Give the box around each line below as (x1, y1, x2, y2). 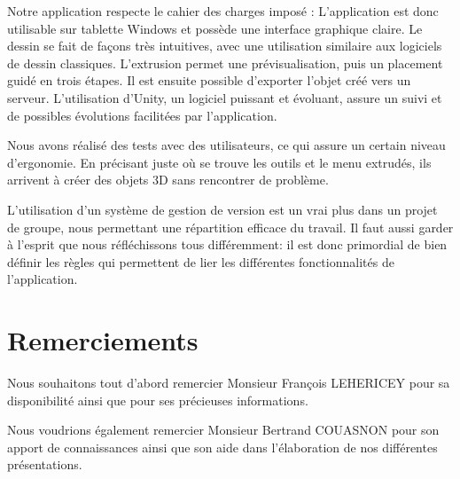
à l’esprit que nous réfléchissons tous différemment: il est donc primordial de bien (7, 235, 448, 254)
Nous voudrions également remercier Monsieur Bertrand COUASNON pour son (7, 420, 440, 439)
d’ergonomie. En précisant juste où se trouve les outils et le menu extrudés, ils (7, 153, 432, 171)
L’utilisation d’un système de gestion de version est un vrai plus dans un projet (7, 200, 438, 218)
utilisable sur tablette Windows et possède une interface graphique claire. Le (7, 19, 423, 37)
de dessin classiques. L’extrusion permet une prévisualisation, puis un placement (7, 53, 443, 72)
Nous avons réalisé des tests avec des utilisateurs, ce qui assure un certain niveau (7, 136, 446, 154)
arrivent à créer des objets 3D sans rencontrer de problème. (7, 170, 329, 189)
